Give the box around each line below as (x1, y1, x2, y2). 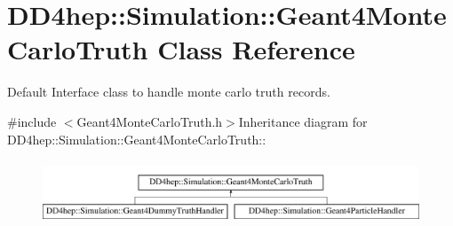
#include (7, 112, 57, 130)
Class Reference (157, 31, 355, 67)
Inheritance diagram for (238, 112, 368, 130)
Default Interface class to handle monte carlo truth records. (7, 82, 330, 101)
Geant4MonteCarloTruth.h (76, 112, 223, 130)
